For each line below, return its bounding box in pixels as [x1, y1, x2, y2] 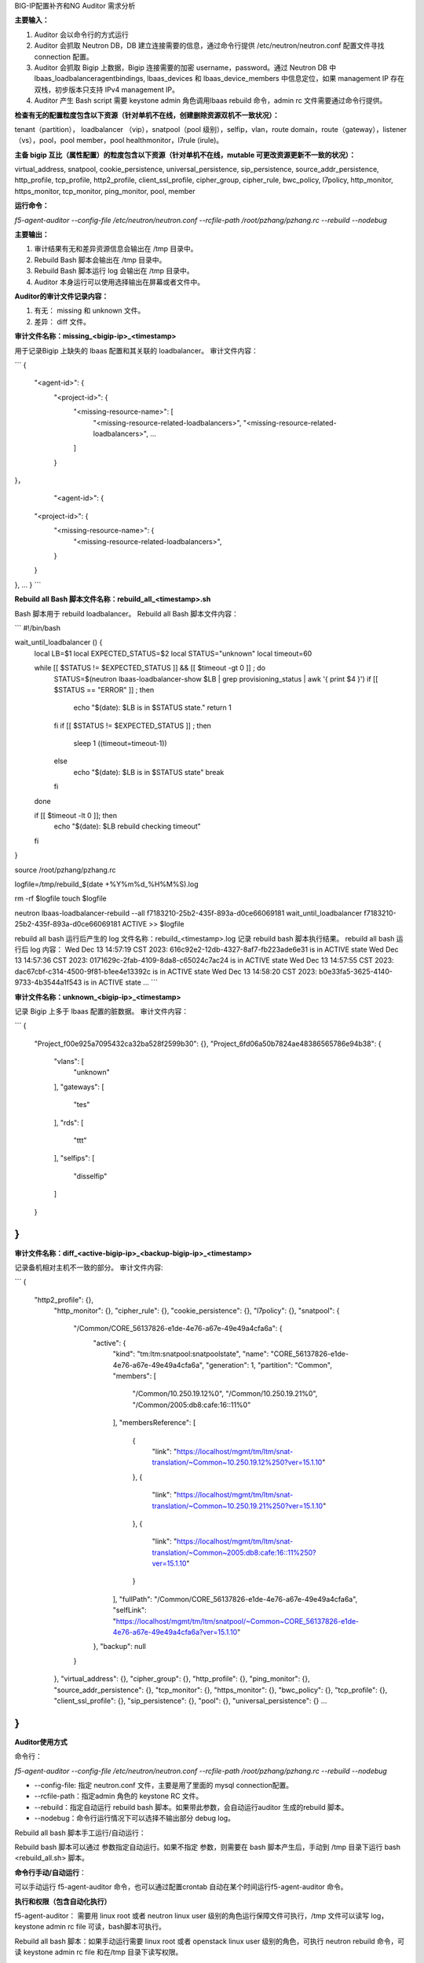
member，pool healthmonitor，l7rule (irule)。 [75, 136, 224, 145]
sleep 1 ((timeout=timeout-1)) [73, 739, 168, 748]
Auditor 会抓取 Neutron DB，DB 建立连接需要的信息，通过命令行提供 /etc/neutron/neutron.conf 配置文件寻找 [34, 41, 385, 50]
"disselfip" [73, 1171, 108, 1181]
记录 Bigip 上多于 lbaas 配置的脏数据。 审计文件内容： [14, 1006, 188, 1016]
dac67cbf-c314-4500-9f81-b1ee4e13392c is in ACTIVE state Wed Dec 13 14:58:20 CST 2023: [14, 967, 318, 976]
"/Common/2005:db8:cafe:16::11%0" [132, 1400, 251, 1409]
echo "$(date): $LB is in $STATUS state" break [73, 767, 225, 777]
